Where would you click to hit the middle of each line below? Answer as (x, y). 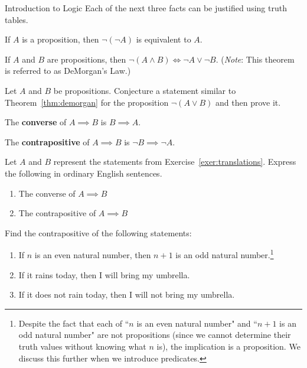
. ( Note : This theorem (255, 59)
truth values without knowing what (82, 346)
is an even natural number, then (93, 254)
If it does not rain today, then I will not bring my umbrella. (127, 294)
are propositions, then (86, 59)
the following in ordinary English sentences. (84, 173)
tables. (17, 19)
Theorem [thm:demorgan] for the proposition (87, 102)
